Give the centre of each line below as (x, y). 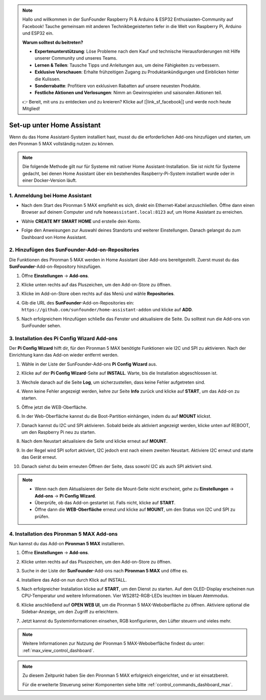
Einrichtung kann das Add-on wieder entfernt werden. (64, 355)
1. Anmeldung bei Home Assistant (50, 196)
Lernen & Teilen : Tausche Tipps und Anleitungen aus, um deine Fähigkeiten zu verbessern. (127, 65)
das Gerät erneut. (39, 457)
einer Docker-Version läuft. (50, 180)
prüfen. (42, 516)
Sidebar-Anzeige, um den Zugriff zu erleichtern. (70, 612)
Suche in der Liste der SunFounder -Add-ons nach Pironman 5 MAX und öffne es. (105, 571)
